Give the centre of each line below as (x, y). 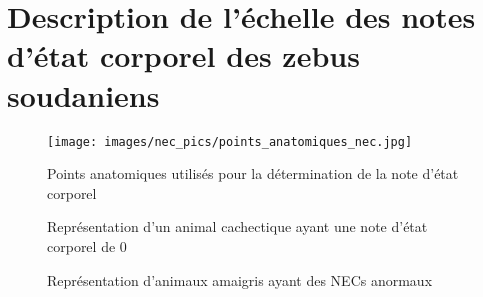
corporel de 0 (87, 245)
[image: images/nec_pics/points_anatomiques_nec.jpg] (230, 141)
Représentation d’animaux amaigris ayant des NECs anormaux (240, 279)
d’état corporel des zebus (183, 55)
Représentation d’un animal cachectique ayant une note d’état (237, 226)
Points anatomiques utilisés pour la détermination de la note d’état (253, 173)
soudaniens (83, 94)
